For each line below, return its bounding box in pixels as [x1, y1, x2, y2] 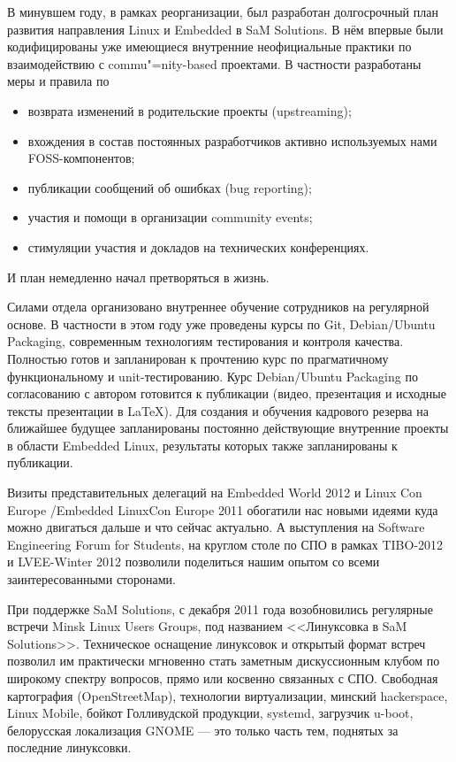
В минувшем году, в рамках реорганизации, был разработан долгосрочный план [7, 3, 438, 20]
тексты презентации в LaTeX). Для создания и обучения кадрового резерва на [7, 401, 429, 419]
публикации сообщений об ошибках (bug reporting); [27, 178, 312, 196]
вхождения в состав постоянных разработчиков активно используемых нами [27, 131, 437, 150]
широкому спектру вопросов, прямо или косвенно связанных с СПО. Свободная [7, 669, 438, 687]
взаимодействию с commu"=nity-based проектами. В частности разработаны [7, 54, 422, 73]
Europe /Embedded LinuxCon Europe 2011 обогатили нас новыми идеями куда [7, 500, 438, 519]
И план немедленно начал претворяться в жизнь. [7, 267, 270, 286]
